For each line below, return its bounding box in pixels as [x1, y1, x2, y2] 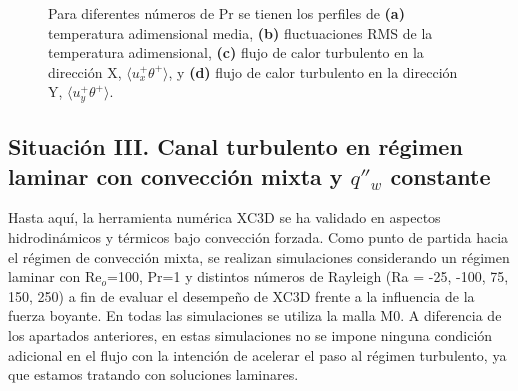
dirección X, [48, 61, 122, 82]
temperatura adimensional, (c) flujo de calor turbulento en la [48, 42, 424, 63]
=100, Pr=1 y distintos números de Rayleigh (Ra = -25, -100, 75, [107, 266, 509, 287]
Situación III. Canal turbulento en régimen [8, 131, 463, 162]
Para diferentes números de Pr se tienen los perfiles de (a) [48, 3, 405, 23]
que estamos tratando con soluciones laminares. [8, 364, 299, 385]
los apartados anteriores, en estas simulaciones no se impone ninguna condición [8, 324, 493, 345]
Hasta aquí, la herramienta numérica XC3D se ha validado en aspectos [8, 207, 441, 228]
